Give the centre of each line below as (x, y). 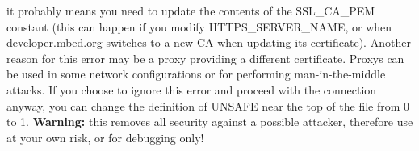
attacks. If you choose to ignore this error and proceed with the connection (192, 89)
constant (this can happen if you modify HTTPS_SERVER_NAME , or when (199, 26)
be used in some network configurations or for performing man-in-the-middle (196, 74)
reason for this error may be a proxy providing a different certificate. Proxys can (205, 58)
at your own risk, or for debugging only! (105, 137)
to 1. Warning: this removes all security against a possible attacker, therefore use (210, 122)
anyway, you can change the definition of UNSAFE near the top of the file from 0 (208, 105)
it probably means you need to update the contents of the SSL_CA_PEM (191, 10)
